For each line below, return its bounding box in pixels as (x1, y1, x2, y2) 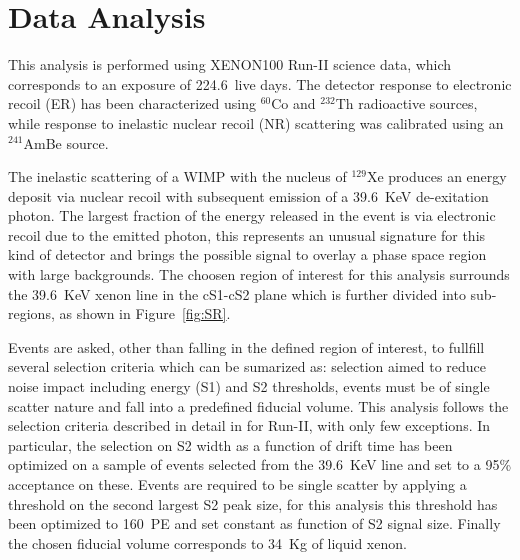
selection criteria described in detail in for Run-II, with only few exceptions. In (8, 415, 491, 436)
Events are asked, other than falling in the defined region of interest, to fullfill (8, 336, 485, 357)
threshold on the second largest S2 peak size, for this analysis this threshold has (8, 493, 498, 514)
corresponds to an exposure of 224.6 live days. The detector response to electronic (8, 73, 512, 94)
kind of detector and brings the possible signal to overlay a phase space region (8, 244, 487, 265)
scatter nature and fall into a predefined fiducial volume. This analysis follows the (8, 395, 509, 416)
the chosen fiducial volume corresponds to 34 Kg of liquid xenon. (8, 532, 407, 553)
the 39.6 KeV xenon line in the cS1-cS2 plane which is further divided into (8, 283, 466, 304)
